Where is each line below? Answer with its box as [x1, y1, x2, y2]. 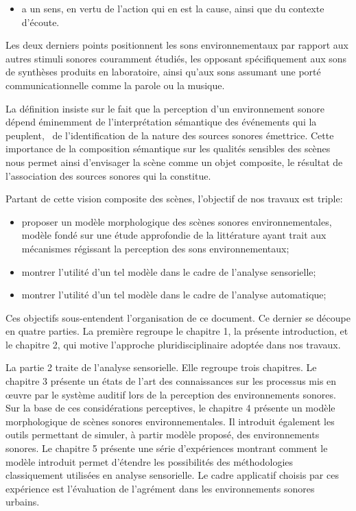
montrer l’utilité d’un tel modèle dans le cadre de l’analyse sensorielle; [21, 264, 316, 278]
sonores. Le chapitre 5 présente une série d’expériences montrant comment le [5, 441, 328, 455]
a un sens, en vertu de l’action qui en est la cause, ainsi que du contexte [21, 1, 324, 15]
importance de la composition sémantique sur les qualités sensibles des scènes [5, 141, 331, 156]
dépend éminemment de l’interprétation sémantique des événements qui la [5, 115, 317, 129]
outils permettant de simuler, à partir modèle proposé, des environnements [5, 427, 320, 442]
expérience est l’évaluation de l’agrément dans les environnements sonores [5, 481, 315, 495]
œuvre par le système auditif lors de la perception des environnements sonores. [5, 387, 336, 401]
